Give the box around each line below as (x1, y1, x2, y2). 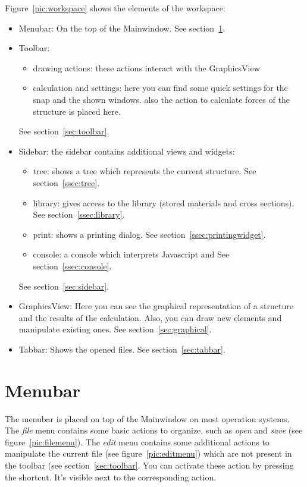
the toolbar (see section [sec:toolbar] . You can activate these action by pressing (5, 458, 294, 471)
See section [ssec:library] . (33, 208, 125, 221)
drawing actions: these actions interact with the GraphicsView (33, 61, 260, 74)
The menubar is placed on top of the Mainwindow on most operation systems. (5, 412, 290, 425)
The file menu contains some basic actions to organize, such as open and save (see (5, 424, 303, 436)
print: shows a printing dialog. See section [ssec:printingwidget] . (33, 228, 266, 240)
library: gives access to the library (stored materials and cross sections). (33, 196, 295, 209)
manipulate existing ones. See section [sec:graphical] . (18, 323, 212, 335)
